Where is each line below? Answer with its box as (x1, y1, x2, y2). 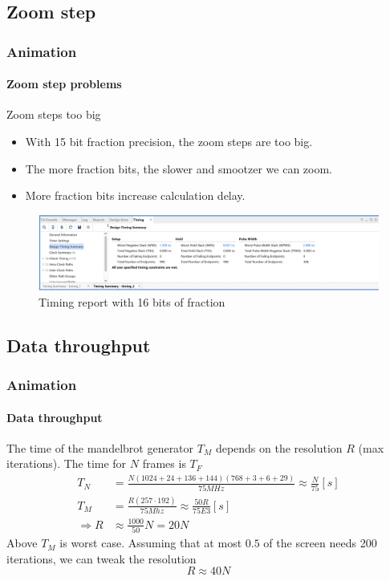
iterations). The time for (6, 455, 127, 472)
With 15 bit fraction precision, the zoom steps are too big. (25, 133, 313, 150)
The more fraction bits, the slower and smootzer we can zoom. (25, 160, 333, 177)
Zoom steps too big (6, 106, 101, 123)
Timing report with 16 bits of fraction (39, 293, 225, 310)
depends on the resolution (215, 439, 343, 456)
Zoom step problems (6, 75, 122, 92)
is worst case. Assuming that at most (59, 534, 242, 551)
